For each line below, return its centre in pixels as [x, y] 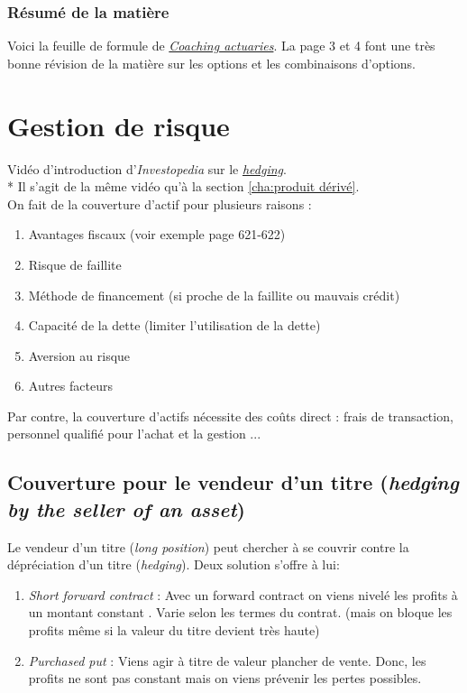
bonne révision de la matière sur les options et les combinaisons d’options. [211, 63]
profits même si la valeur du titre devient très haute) [174, 630]
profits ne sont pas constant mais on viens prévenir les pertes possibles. [225, 678]
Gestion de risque [119, 125]
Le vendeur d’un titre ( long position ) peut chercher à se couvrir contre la [208, 546]
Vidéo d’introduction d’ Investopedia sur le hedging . [147, 168]
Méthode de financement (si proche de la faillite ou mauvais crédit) [214, 295]
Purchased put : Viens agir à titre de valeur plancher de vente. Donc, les [227, 660]
